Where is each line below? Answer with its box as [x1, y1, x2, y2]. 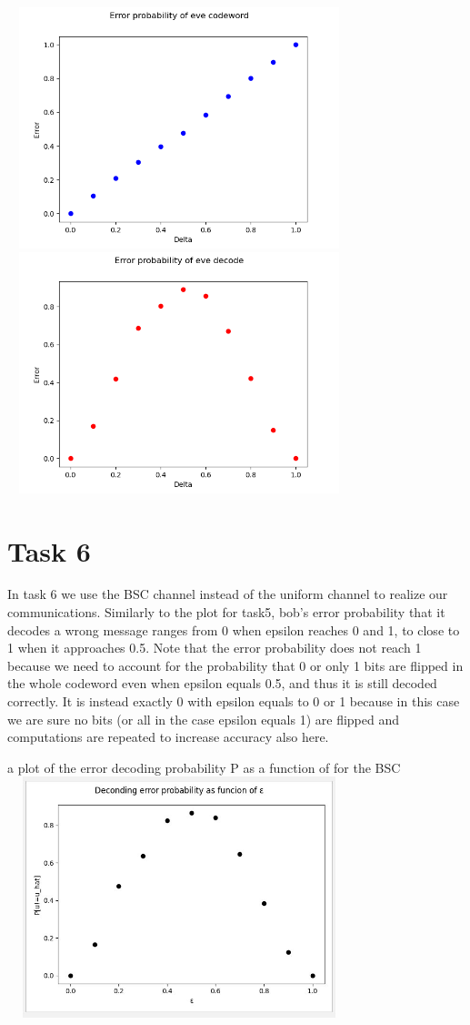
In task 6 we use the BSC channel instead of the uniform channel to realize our [7, 584, 448, 604]
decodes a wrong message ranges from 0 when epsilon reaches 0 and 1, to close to [7, 620, 460, 639]
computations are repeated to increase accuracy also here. [7, 727, 329, 746]
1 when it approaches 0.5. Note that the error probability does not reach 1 [7, 638, 422, 657]
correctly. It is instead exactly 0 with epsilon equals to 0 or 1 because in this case [7, 692, 460, 710]
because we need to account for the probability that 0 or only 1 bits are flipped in [7, 655, 464, 675]
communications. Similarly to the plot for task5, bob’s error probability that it [7, 603, 445, 622]
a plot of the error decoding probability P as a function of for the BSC [7, 757, 401, 776]
